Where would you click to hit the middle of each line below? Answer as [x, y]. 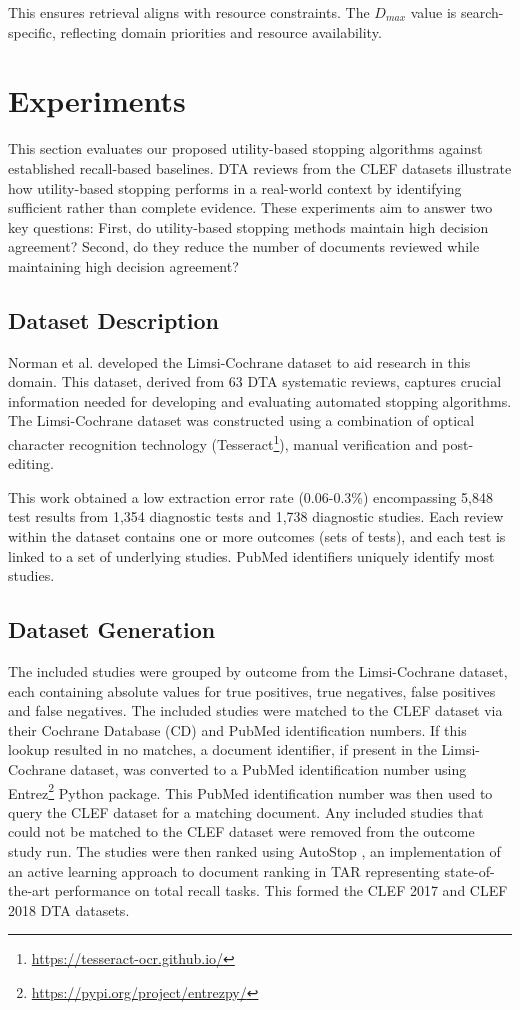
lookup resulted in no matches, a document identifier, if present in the [222, 749]
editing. [31, 463]
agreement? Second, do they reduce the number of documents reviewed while [244, 246]
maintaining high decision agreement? [123, 265]
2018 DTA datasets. [69, 909]
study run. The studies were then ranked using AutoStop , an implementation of [254, 851]
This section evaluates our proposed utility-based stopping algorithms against [245, 148]
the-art [29, 890]
